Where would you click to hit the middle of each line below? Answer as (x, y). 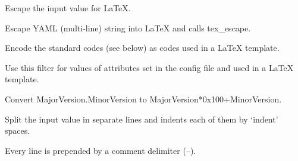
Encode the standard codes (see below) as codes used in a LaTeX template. (142, 48)
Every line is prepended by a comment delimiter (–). (101, 150)
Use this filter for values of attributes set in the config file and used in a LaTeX (149, 67)
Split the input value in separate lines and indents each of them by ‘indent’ (142, 119)
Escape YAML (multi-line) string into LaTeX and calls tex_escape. (128, 28)
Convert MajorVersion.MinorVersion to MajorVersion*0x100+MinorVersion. (143, 99)
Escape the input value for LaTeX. (68, 8)
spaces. (18, 131)
